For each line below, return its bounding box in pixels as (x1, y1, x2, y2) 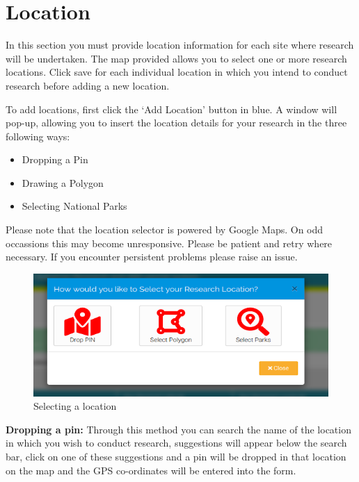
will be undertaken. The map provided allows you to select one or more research (6, 51, 347, 65)
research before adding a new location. (6, 78, 170, 92)
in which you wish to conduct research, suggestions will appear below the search (6, 435, 347, 450)
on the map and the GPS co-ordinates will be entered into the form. (6, 463, 296, 477)
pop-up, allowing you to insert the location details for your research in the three (6, 115, 347, 130)
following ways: (6, 128, 70, 143)
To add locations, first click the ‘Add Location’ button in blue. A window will (6, 101, 337, 116)
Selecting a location (33, 399, 117, 413)
